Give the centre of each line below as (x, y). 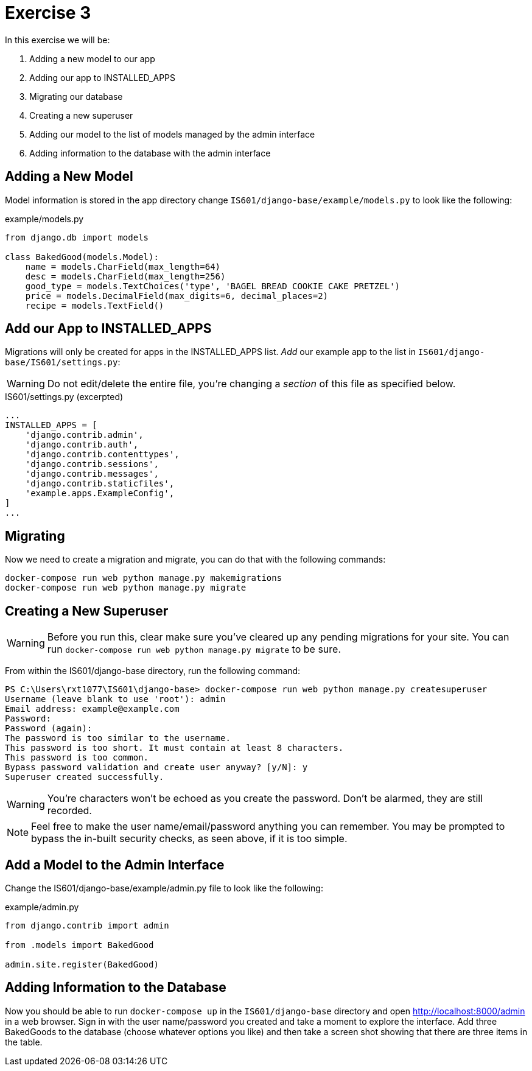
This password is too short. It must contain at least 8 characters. (174, 748)
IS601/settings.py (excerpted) (64, 397)
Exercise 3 (48, 13)
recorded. (69, 811)
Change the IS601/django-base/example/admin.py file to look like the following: (164, 888)
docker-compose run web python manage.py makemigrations (144, 578)
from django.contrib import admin (87, 925)
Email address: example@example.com (92, 709)
